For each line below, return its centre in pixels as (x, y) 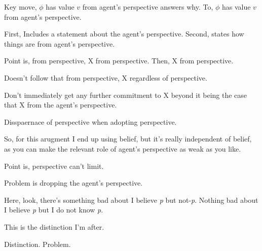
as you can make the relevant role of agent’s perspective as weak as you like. (123, 148)
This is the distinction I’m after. (54, 226)
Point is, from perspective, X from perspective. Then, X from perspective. (119, 61)
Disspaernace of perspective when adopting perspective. (90, 121)
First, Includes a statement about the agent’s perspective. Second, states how (124, 34)
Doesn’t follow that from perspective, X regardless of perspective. (106, 77)
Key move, (21, 7)
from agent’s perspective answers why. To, (148, 7)
